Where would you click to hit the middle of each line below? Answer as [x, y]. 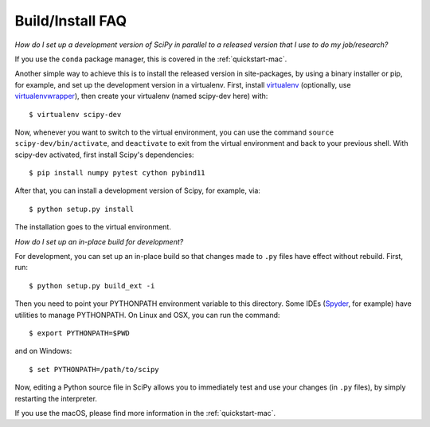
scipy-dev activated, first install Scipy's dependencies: [104, 155]
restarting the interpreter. [56, 398]
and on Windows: [43, 351]
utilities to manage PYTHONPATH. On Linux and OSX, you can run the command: [147, 315]
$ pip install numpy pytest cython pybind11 [117, 173]
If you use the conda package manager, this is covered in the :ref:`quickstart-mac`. [151, 59]
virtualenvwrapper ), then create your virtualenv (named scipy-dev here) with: [141, 96]
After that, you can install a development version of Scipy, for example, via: [137, 190]
